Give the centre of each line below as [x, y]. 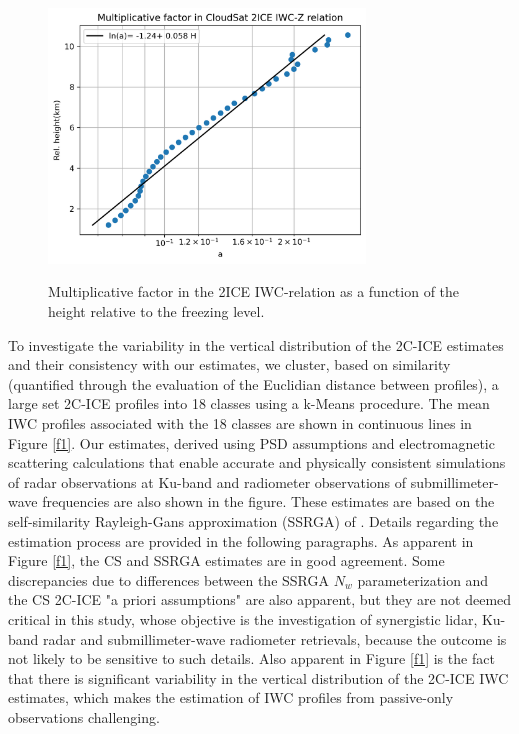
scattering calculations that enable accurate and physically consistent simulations [257, 462]
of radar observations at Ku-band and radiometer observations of [207, 481]
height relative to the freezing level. [156, 311]
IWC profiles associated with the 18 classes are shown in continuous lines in [240, 423]
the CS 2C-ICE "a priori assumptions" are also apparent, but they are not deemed [260, 599]
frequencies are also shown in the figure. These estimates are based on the [268, 501]
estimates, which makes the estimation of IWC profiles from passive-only [231, 697]
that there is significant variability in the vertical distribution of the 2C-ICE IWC [258, 677]
